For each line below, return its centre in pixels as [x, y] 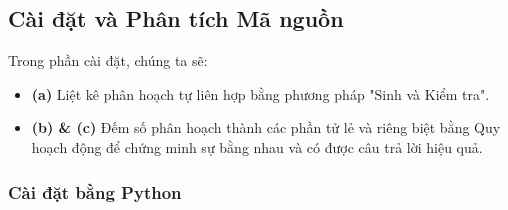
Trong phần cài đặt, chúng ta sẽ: [108, 60]
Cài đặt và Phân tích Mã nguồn [176, 18]
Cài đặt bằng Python [95, 191]
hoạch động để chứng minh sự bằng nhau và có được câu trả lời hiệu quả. [257, 146]
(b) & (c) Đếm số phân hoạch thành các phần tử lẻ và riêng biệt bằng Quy [266, 127]
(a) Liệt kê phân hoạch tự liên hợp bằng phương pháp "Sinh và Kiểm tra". [260, 93]
